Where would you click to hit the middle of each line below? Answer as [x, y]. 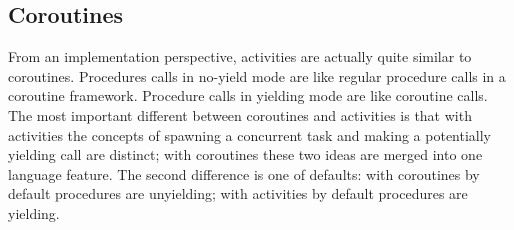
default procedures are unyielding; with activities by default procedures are [238, 193]
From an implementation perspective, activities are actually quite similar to [240, 56]
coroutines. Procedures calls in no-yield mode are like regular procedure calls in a [257, 75]
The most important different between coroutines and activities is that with [240, 114]
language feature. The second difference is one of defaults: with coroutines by [244, 173]
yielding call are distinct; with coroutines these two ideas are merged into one [245, 154]
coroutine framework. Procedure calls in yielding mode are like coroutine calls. [248, 95]
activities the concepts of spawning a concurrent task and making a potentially [249, 134]
